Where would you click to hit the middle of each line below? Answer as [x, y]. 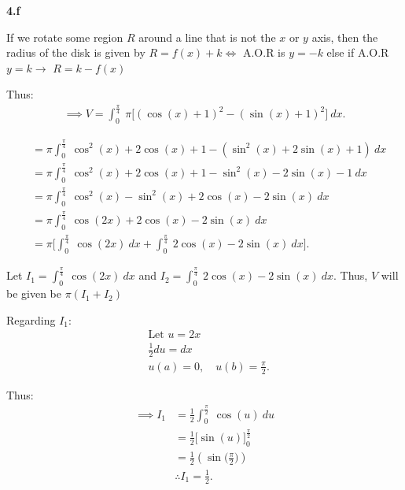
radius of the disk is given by [76, 52]
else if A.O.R [358, 52]
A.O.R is [264, 52]
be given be [34, 293]
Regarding [31, 319]
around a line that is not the [207, 37]
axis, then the [345, 37]
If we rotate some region [65, 37]
